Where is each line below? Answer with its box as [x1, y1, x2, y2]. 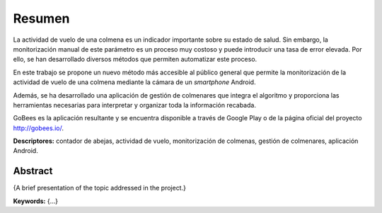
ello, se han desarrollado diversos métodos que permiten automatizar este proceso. [13, 55, 257, 64]
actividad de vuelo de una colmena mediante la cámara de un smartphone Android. [13, 78, 256, 86]
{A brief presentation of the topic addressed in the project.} [13, 184, 187, 192]
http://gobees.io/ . [13, 124, 64, 132]
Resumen [13, 11, 70, 26]
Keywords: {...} [13, 197, 59, 205]
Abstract [13, 165, 53, 177]
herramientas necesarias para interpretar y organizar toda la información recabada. [13, 100, 256, 109]
